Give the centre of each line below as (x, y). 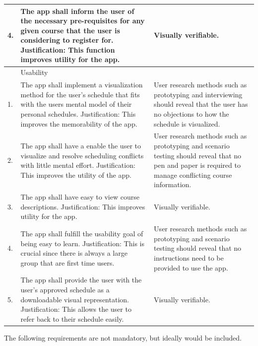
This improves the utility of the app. (76, 174)
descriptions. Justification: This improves (83, 206)
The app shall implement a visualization (82, 85)
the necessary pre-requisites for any (83, 21)
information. (173, 184)
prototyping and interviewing (198, 94)
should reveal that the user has (201, 104)
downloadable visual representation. (75, 299)
